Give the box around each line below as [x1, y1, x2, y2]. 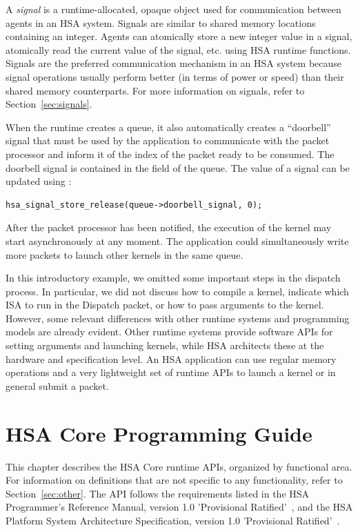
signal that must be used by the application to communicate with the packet [6, 133, 330, 148]
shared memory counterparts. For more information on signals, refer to [6, 83, 305, 97]
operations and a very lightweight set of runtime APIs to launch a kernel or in [6, 365, 336, 380]
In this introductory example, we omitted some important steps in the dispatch [6, 270, 341, 285]
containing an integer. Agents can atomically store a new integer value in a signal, [6, 29, 352, 43]
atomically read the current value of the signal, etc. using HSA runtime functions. [6, 42, 351, 57]
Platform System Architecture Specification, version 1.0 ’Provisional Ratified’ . [6, 513, 340, 527]
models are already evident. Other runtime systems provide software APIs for [6, 324, 333, 339]
